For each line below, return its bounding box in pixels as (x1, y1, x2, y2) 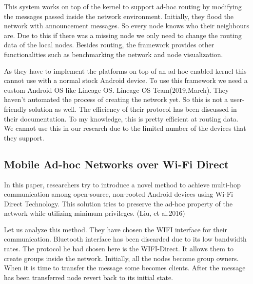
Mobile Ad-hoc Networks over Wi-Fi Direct (4, 156, 229, 171)
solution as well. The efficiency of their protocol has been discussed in (29, 103, 237, 114)
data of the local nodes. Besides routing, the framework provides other (4, 40, 214, 50)
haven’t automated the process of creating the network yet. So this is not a (4, 94, 228, 104)
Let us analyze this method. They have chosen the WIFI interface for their (4, 224, 228, 234)
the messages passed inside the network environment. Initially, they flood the (4, 11, 234, 21)
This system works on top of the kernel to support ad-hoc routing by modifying (4, 1, 242, 11)
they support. (4, 132, 44, 142)
